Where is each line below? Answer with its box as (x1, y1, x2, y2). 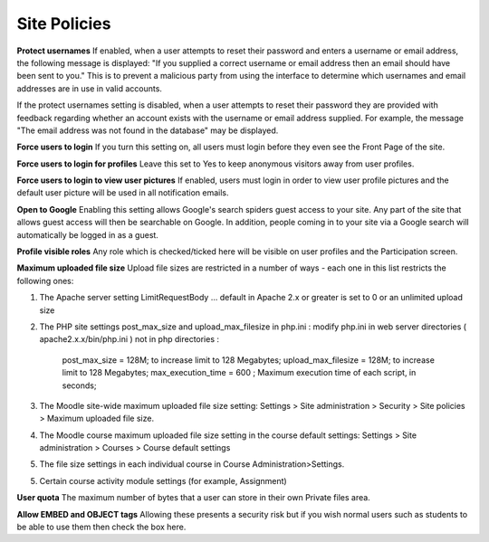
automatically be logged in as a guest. (16, 229, 158, 240)
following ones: (16, 275, 74, 286)
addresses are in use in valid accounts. (16, 82, 163, 94)
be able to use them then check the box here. (16, 521, 187, 533)
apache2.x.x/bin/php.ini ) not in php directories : (39, 334, 220, 345)
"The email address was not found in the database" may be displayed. (16, 125, 279, 136)
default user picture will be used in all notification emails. (16, 187, 229, 198)
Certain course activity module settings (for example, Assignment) (39, 475, 287, 486)
